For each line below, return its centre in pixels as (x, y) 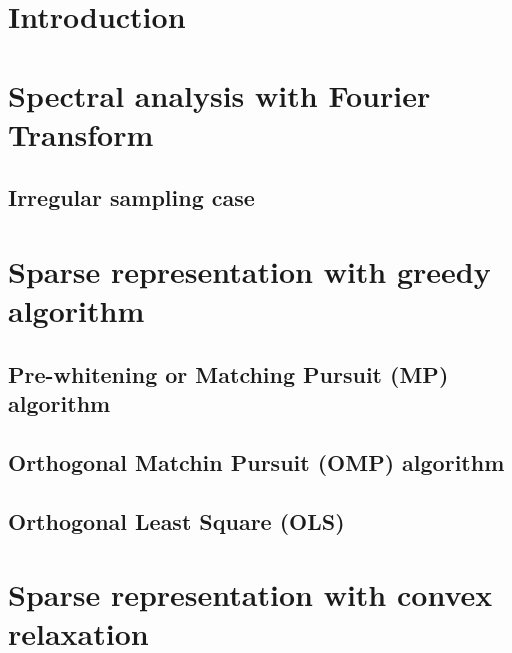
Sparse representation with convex (250, 594)
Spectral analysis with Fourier (219, 94)
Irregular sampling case (131, 197)
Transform (81, 133)
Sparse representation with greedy (249, 270)
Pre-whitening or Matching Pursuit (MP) (228, 373)
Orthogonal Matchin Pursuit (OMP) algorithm (256, 461)
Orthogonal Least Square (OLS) (176, 520)
